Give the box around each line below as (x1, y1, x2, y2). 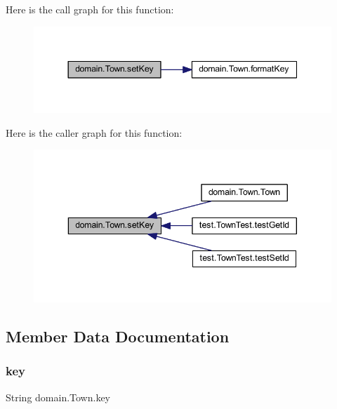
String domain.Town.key (6, 389, 111, 404)
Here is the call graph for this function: (6, 2, 174, 16)
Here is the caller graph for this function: (6, 125, 183, 140)
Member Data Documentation (6, 325, 230, 347)
